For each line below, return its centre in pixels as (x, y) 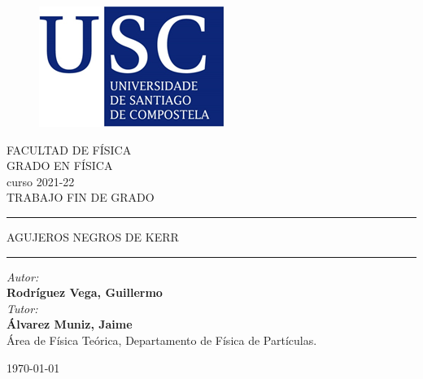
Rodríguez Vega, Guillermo (85, 292)
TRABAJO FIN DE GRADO (81, 197)
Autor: (23, 276)
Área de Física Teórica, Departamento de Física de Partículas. (162, 340)
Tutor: (22, 308)
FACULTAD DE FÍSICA (69, 149)
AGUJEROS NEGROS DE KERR (93, 236)
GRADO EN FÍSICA (60, 166)
